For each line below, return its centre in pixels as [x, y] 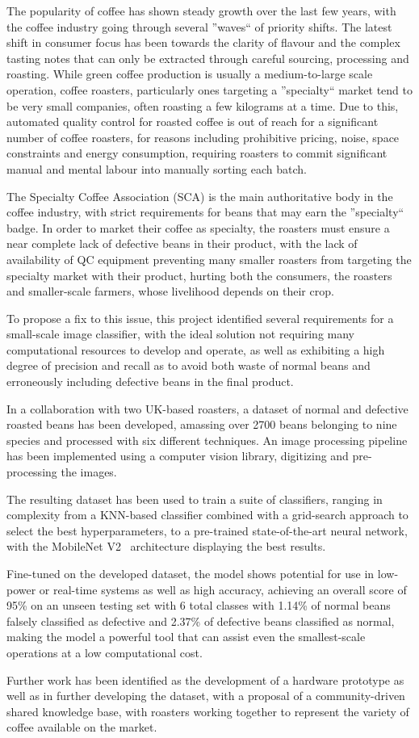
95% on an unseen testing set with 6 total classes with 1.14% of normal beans [199, 605]
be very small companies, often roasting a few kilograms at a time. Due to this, [203, 105]
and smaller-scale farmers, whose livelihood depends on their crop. [170, 291]
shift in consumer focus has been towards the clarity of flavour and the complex [203, 42]
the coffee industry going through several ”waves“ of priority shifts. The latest [199, 26]
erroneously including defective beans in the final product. [150, 382]
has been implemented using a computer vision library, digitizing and [178, 456]
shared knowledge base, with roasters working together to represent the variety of [208, 711]
